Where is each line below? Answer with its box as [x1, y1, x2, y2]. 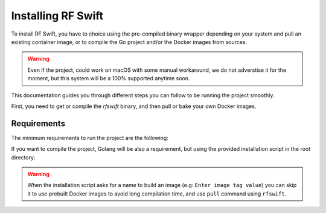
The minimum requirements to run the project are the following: [11, 134, 168, 141]
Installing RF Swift [11, 9, 104, 22]
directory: [11, 154, 36, 161]
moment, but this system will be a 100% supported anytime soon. [27, 75, 190, 82]
